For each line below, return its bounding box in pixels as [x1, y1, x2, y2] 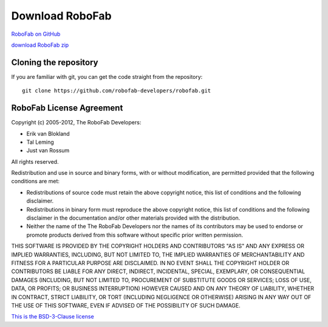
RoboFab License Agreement [11, 103, 123, 113]
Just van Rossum [26, 147, 70, 154]
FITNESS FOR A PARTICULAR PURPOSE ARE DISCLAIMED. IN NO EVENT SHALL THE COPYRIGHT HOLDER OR [11, 260, 290, 266]
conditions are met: [11, 178, 60, 185]
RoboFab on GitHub [11, 30, 61, 38]
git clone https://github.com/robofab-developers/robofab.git [22, 87, 211, 94]
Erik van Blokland [26, 130, 70, 137]
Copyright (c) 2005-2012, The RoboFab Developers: [11, 119, 142, 126]
